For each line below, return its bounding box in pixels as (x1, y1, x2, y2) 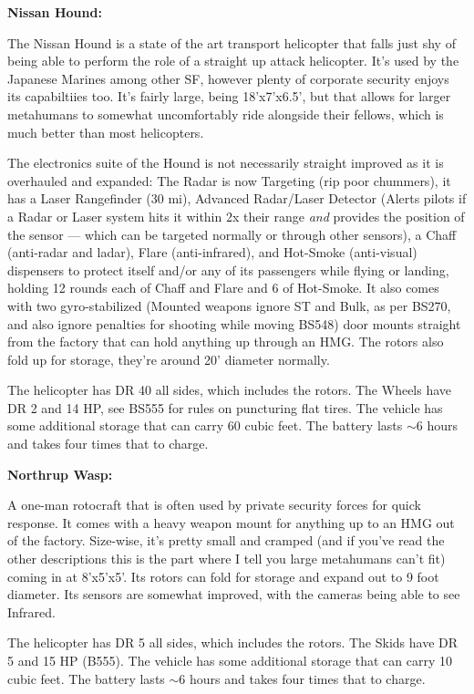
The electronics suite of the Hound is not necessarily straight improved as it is (7, 153, 444, 172)
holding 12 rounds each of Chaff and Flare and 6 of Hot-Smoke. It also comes (7, 278, 439, 297)
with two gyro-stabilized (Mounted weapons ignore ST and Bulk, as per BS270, (7, 295, 451, 315)
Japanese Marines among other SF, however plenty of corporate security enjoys (7, 68, 449, 88)
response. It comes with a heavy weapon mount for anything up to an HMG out (7, 513, 455, 532)
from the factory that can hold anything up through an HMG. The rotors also (7, 332, 444, 351)
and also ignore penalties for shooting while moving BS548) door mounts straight (7, 314, 461, 333)
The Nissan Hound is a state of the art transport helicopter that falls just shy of (7, 33, 456, 52)
